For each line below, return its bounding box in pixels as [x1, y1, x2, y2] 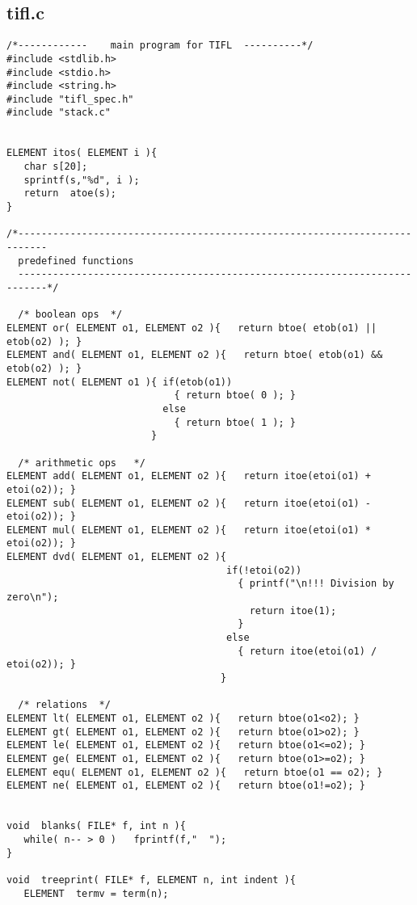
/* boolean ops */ [18, 309, 123, 321]
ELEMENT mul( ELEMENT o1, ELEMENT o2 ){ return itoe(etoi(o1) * [6, 524, 372, 536]
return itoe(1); [249, 604, 337, 617]
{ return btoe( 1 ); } [174, 416, 296, 428]
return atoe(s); [23, 187, 117, 200]
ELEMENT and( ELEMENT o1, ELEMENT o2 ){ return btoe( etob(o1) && [6, 349, 383, 361]
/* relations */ [18, 699, 111, 711]
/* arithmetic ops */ [18, 457, 145, 469]
